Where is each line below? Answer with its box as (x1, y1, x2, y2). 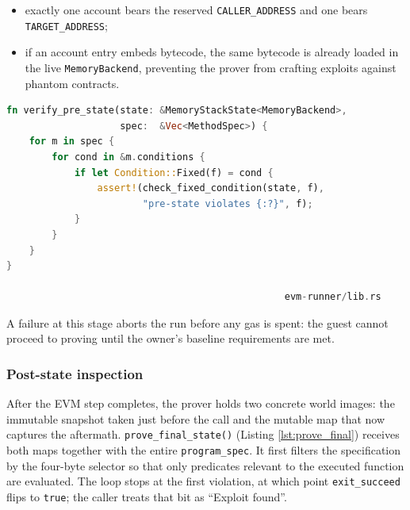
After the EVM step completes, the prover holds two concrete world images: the (6, 395, 395, 412)
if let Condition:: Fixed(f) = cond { (74, 167, 274, 178)
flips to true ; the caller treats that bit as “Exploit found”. (6, 489, 287, 505)
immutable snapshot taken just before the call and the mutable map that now (6, 410, 385, 427)
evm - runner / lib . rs (284, 291, 381, 303)
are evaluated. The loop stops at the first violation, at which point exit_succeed (6, 473, 400, 489)
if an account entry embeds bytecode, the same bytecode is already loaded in (25, 44, 399, 60)
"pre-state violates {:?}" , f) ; (142, 197, 313, 209)
